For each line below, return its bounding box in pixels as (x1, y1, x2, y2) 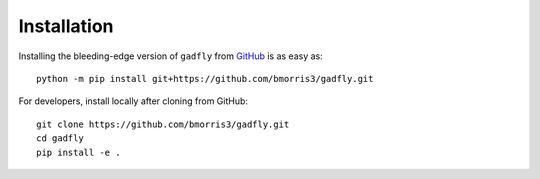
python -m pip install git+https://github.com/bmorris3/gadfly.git (36, 73, 374, 84)
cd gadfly (36, 133, 84, 144)
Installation (18, 15, 114, 37)
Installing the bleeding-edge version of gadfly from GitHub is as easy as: (18, 50, 324, 62)
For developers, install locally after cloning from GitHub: (18, 95, 249, 107)
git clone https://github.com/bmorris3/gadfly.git (36, 118, 290, 130)
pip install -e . (36, 146, 121, 158)
